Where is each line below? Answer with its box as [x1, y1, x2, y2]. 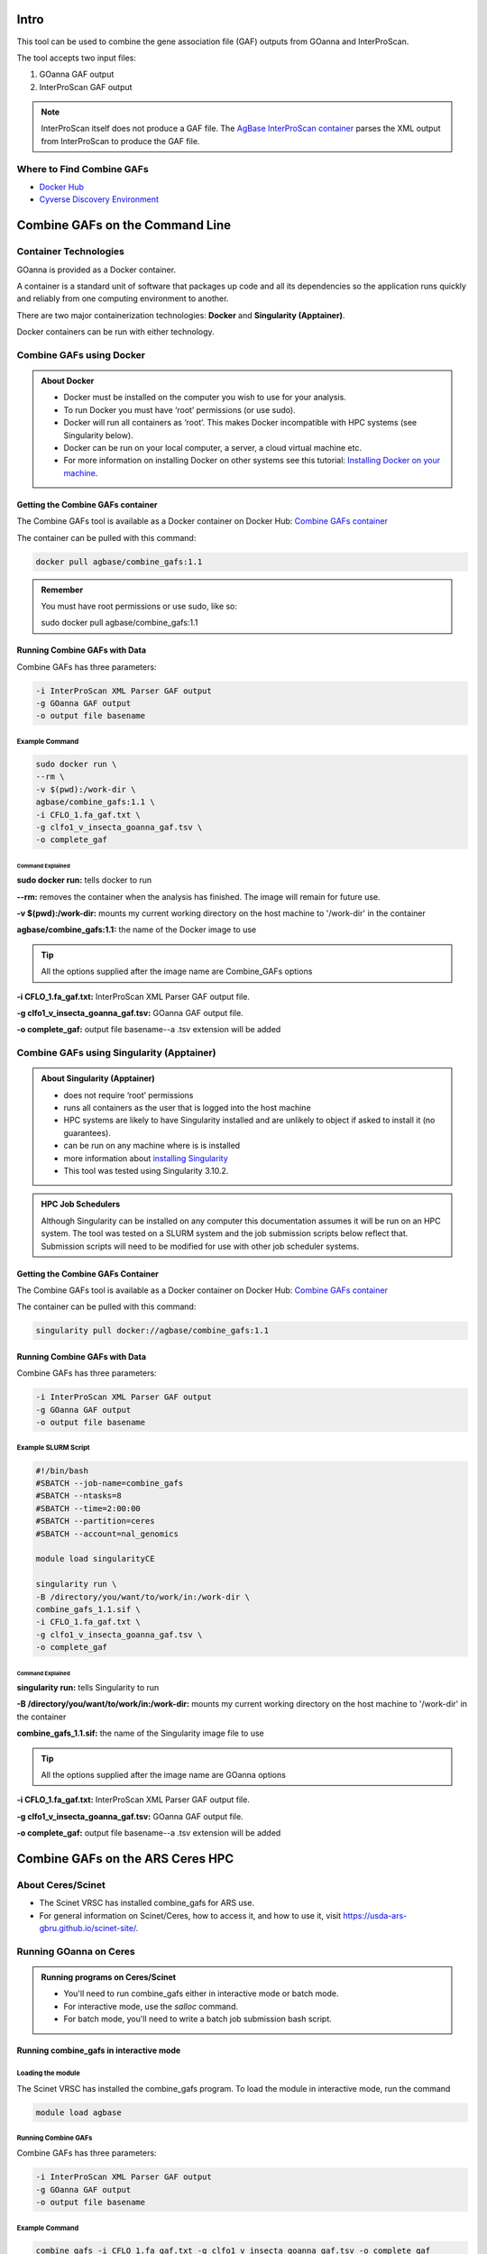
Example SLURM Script [16, 1443, 90, 1452]
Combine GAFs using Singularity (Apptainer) [16, 1047, 216, 1059]
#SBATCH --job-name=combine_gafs [35, 1479, 184, 1489]
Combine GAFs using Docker [16, 348, 146, 361]
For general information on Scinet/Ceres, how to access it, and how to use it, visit [39, 1910, 342, 1920]
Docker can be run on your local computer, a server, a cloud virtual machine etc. [63, 443, 363, 454]
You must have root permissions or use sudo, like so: [41, 600, 238, 611]
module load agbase [35, 2107, 122, 2118]
